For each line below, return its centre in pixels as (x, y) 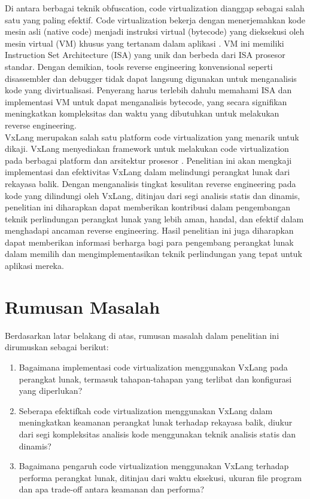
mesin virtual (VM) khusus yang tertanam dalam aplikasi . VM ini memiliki (145, 43)
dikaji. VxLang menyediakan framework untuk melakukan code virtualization (147, 149)
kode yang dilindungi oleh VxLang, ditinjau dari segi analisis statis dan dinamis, (153, 195)
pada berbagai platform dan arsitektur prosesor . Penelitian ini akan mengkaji (148, 160)
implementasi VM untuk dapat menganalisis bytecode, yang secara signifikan (146, 101)
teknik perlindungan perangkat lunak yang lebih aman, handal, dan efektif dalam (154, 218)
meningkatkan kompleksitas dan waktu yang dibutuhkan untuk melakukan (142, 113)
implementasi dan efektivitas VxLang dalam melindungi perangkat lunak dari (148, 172)
